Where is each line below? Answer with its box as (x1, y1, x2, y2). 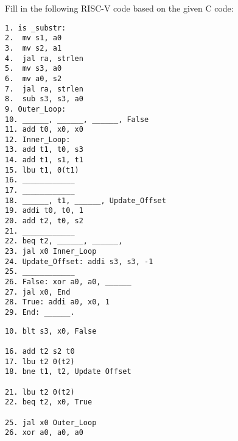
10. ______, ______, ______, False (5, 115, 149, 124)
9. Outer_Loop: (5, 104, 66, 113)
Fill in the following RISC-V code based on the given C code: (5, 2, 234, 14)
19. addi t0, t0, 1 (5, 206, 83, 215)
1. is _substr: (5, 23, 66, 32)
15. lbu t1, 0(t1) (5, 165, 79, 174)
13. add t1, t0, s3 (5, 145, 83, 154)
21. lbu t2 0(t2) (5, 387, 75, 396)
